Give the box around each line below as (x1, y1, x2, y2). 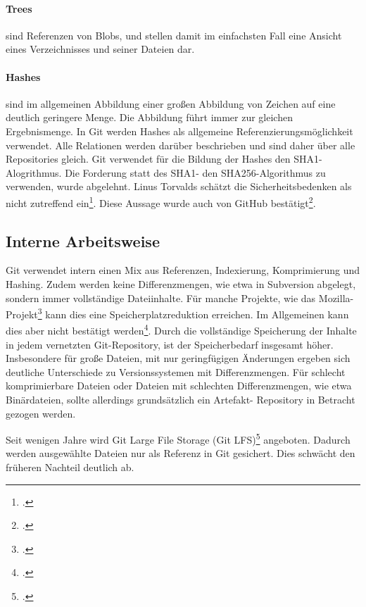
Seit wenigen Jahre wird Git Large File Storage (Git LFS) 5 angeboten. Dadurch (6, 430, 351, 446)
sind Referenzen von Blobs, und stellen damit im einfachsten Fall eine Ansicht (6, 27, 342, 42)
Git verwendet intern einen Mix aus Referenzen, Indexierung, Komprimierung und (6, 263, 360, 277)
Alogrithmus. (6, 165, 62, 180)
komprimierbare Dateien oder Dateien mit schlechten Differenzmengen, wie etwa (6, 378, 352, 393)
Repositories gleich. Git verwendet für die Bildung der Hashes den (6, 151, 291, 166)
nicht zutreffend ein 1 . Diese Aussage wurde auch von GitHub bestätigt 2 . (6, 193, 316, 210)
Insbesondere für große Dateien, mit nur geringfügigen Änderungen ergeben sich (6, 351, 351, 365)
